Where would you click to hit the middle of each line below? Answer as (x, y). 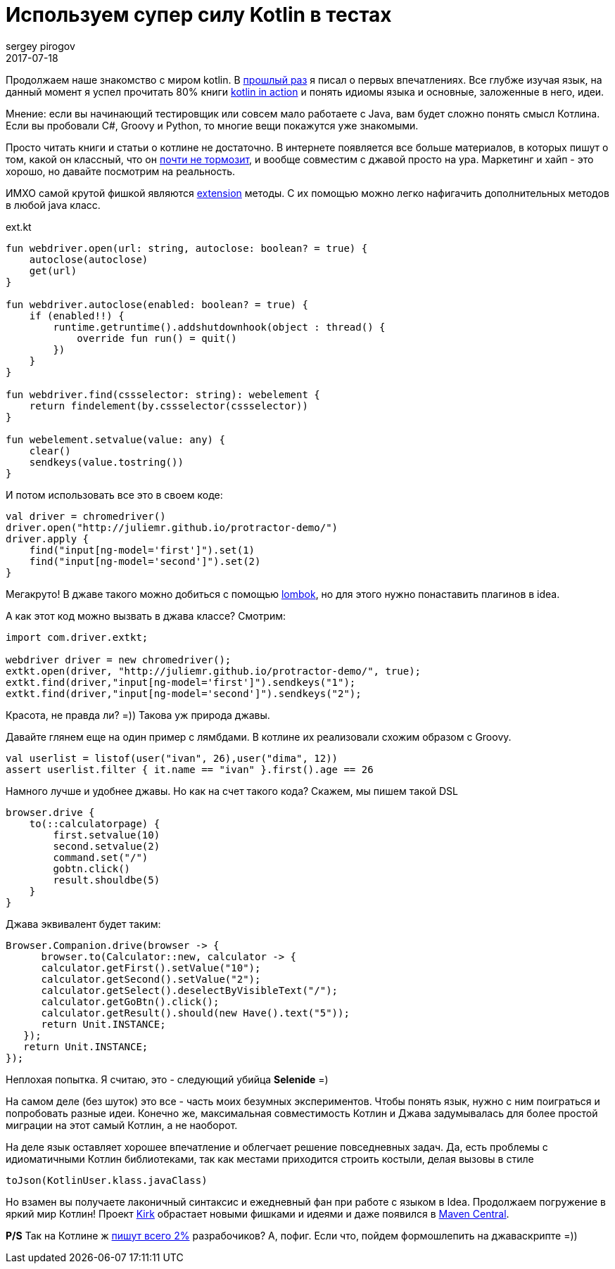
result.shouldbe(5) (107, 880)
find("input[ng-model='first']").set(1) (142, 550)
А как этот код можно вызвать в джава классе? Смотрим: (146, 616)
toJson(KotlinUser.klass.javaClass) (107, 1180)
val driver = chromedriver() (86, 516)
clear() (50, 451)
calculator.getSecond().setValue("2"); (151, 979)
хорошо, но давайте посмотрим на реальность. (120, 171)
